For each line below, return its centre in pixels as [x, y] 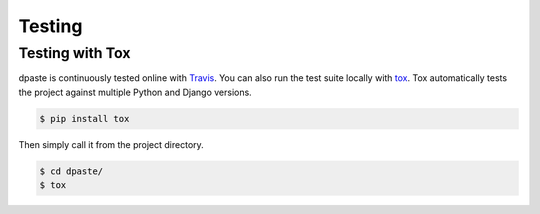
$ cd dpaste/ [71, 171]
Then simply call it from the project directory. [111, 144]
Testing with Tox [74, 53]
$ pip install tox [84, 118]
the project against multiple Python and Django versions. [135, 92]
